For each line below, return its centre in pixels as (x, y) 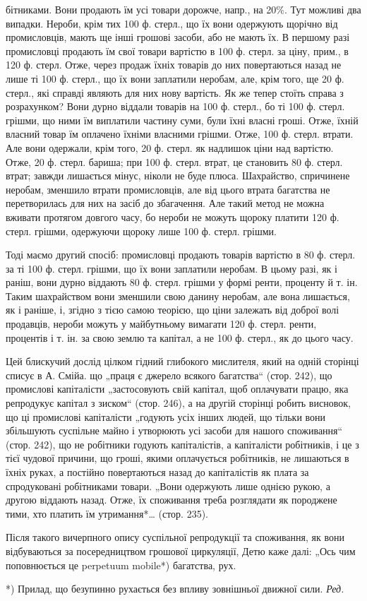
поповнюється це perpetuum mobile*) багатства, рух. (121, 565)
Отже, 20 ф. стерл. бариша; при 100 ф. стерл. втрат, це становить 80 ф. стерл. (174, 161)
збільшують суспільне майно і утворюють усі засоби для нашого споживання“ (174, 430)
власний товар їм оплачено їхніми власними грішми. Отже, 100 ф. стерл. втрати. (180, 134)
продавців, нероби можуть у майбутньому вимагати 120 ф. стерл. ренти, (161, 324)
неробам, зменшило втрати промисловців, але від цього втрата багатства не (168, 189)
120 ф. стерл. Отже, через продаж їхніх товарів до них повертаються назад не (174, 65)
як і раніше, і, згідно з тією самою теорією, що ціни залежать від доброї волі (173, 310)
